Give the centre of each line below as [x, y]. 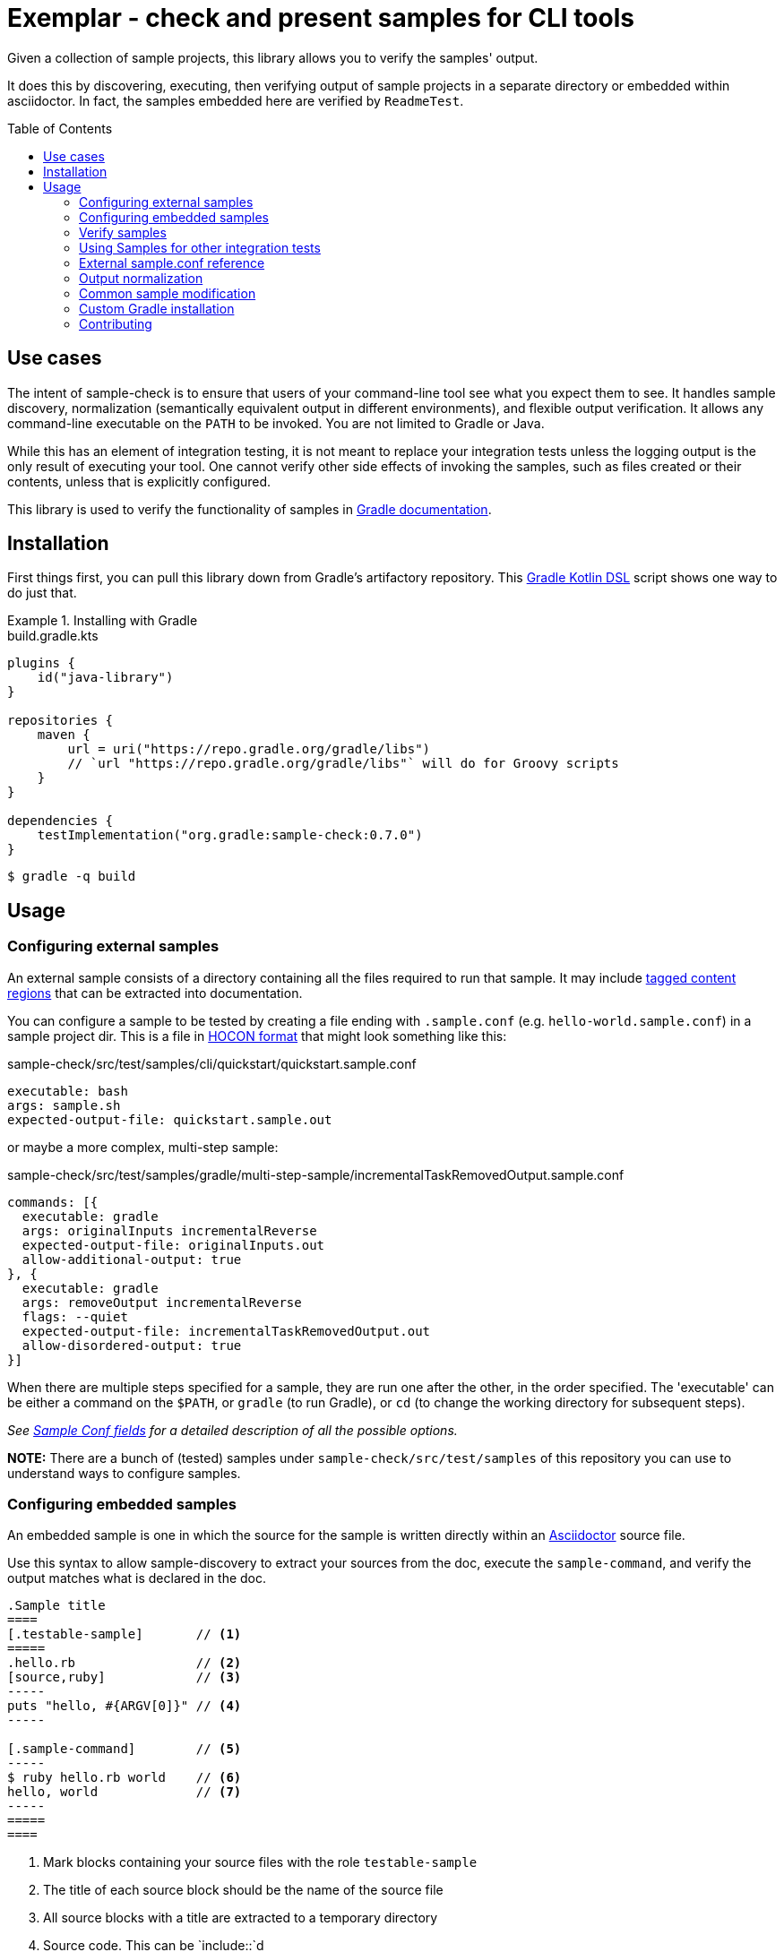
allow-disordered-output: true [132, 1345]
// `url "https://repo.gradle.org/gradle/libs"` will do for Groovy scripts [343, 764]
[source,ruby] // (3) [125, 1677]
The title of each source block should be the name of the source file [243, 1890]
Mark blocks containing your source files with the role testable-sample [260, 1862]
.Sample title [56, 1606]
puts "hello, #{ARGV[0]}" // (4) [125, 1706]
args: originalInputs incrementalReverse [169, 1230]
